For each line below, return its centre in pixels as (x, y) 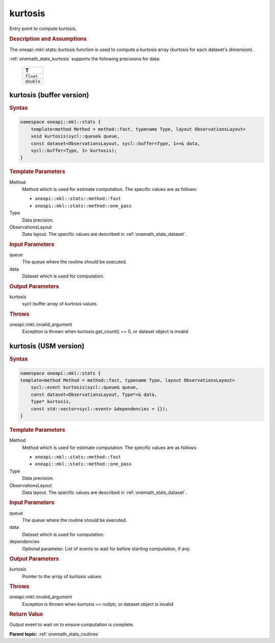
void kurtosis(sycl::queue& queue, (75, 136)
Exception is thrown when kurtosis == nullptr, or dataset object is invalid (98, 604)
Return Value (26, 614)
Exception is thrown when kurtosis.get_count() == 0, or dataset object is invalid (105, 331)
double (33, 81)
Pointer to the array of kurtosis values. (62, 576)
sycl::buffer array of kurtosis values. (60, 304)
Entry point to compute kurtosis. (43, 29)
